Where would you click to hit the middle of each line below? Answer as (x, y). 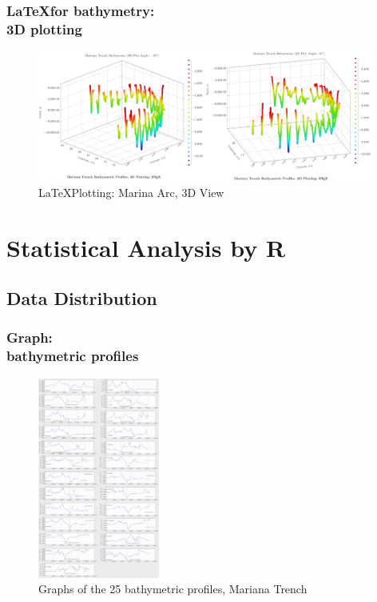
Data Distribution (82, 298)
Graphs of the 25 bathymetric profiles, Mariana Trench (173, 589)
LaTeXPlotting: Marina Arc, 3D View (131, 192)
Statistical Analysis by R (146, 247)
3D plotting (44, 28)
